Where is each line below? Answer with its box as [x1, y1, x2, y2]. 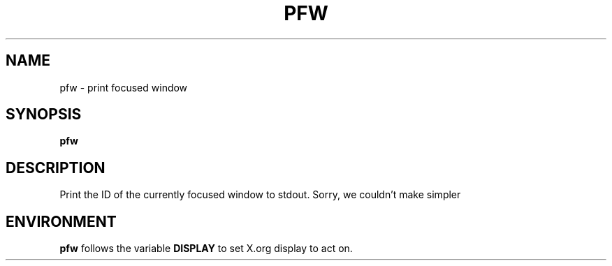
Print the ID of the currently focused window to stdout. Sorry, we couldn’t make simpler [59, 189, 461, 201]
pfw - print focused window [59, 81, 188, 94]
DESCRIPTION [6, 158, 105, 177]
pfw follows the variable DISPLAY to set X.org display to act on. [59, 242, 353, 255]
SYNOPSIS [6, 105, 82, 124]
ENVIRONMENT [6, 212, 117, 230]
